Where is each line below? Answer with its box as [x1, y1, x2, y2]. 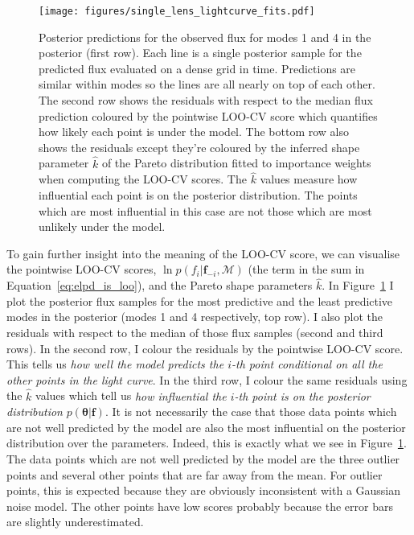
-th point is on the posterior [234, 387, 371, 404]
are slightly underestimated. [6, 513, 144, 530]
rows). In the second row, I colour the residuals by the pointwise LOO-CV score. [6, 340, 404, 356]
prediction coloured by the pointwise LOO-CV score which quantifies [39, 107, 378, 124]
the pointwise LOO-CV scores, [6, 261, 157, 278]
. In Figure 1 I [322, 277, 394, 294]
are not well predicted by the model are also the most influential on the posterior [6, 418, 406, 435]
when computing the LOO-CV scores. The [39, 171, 247, 187]
